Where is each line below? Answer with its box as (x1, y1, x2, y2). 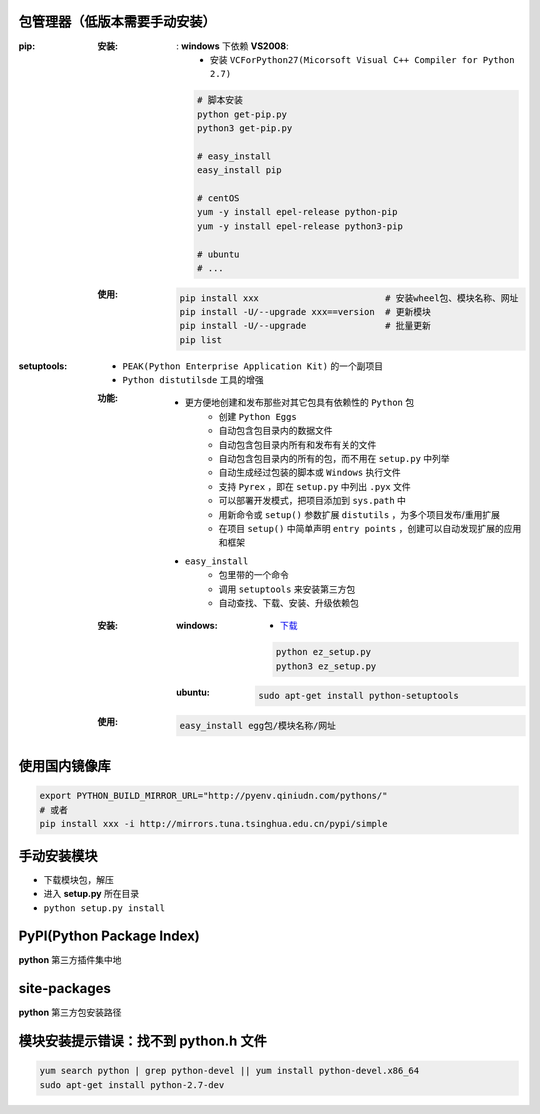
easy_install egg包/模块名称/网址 (179, 720, 337, 731)
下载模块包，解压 (43, 873, 114, 885)
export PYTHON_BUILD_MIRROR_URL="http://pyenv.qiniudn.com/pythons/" (39, 790, 388, 802)
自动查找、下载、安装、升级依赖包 (218, 596, 359, 609)
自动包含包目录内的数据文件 (218, 425, 333, 437)
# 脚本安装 (196, 95, 244, 106)
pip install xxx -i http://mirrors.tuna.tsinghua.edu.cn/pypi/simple (39, 818, 388, 830)
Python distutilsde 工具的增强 (122, 374, 264, 386)
